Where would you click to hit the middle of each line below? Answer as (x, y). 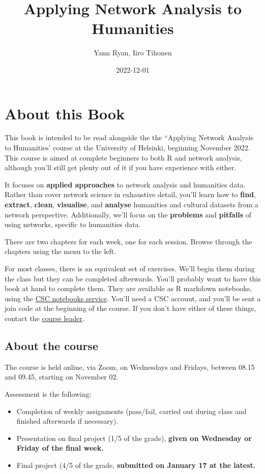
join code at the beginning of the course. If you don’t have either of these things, (130, 308)
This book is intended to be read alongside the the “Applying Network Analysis (129, 137)
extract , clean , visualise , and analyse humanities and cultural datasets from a (131, 204)
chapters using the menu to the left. (61, 251)
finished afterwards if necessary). (67, 421)
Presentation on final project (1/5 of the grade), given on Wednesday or (134, 438)
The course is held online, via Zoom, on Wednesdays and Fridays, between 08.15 (130, 367)
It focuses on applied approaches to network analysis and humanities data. (125, 184)
